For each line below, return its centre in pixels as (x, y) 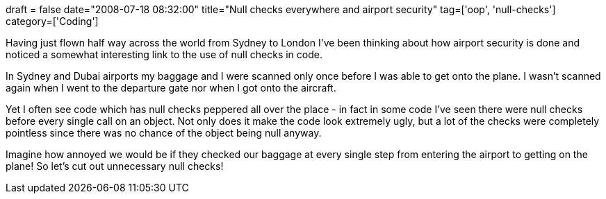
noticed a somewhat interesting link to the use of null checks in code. (164, 54)
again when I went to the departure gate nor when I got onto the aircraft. (171, 88)
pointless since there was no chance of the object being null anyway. (164, 133)
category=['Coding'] (52, 21)
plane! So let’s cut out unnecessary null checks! (115, 166)
